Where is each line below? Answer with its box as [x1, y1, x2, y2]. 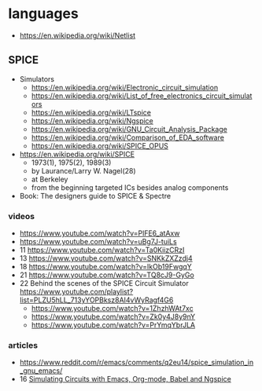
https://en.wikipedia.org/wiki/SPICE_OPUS [31, 141, 169, 150]
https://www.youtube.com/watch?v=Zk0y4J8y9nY [31, 312, 196, 322]
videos [8, 210, 35, 221]
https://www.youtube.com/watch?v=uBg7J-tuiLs [19, 237, 177, 247]
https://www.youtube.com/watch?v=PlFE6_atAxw [19, 228, 180, 238]
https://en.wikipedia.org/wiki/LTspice [31, 108, 152, 117]
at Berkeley [31, 174, 68, 184]
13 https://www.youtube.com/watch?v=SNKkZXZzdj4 [19, 254, 193, 263]
